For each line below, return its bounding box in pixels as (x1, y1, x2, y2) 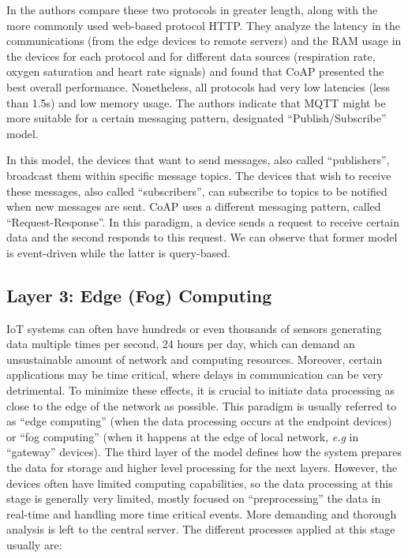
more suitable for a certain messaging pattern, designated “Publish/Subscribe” (6, 110, 387, 126)
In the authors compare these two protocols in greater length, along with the (6, 2, 378, 17)
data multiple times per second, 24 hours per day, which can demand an (6, 335, 355, 352)
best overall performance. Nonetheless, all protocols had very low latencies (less (6, 78, 391, 95)
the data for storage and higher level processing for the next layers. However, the (6, 459, 398, 476)
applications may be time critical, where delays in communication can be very (6, 366, 384, 383)
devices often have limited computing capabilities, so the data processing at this (6, 474, 393, 491)
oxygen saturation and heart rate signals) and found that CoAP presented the (6, 63, 384, 80)
